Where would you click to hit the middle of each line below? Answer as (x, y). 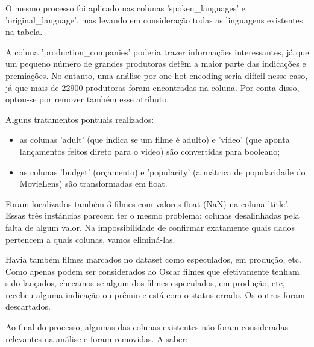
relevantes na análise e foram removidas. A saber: (97, 338)
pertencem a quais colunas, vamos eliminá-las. (90, 239)
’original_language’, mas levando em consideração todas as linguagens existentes (154, 20)
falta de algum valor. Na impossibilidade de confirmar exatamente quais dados (150, 227)
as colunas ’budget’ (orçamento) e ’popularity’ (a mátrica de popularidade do (162, 171)
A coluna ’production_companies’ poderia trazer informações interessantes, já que (157, 52)
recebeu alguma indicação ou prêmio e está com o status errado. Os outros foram (155, 294)
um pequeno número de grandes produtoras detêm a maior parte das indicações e (156, 64)
